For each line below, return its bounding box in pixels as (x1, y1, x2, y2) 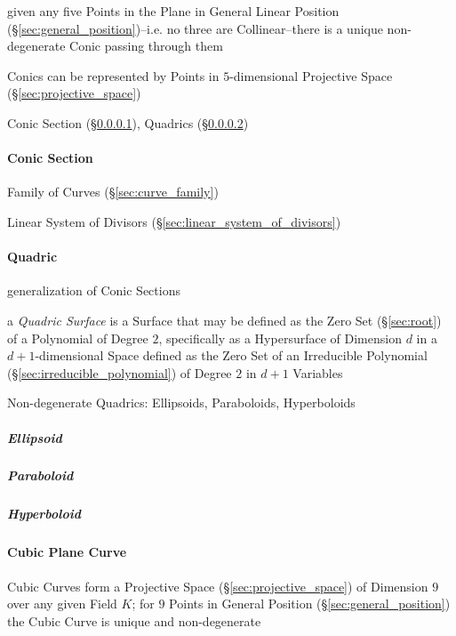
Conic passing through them (69, 36, 223, 55)
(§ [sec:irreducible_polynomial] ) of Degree (7, 363, 232, 382)
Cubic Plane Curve (7, 543, 127, 561)
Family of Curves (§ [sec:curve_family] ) (7, 182, 219, 201)
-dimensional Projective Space (229, 66, 393, 85)
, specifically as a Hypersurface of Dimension (158, 328, 402, 347)
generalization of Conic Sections (7, 281, 180, 300)
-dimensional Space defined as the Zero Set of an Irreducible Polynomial (35, 346, 428, 365)
